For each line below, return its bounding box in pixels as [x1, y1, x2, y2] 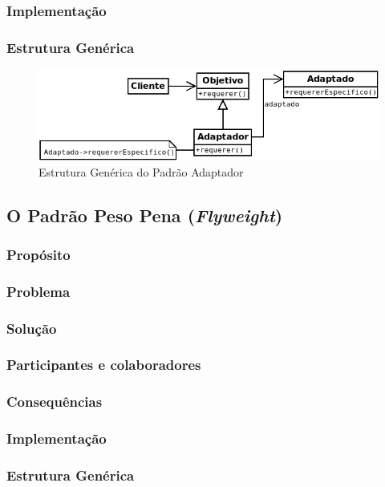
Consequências [6, 392, 103, 412]
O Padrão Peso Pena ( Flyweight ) [6, 202, 283, 227]
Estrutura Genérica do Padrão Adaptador [38, 163, 244, 180]
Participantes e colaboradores [6, 355, 201, 375]
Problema [6, 281, 71, 301]
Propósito [6, 244, 71, 264]
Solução [6, 318, 57, 338]
